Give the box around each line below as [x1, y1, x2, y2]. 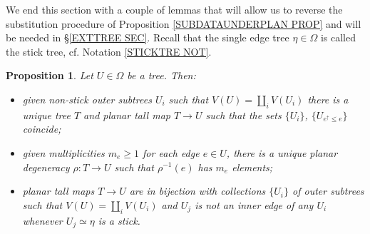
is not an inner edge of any [195, 197, 314, 212]
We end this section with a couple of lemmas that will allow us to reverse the [6, 2, 343, 16]
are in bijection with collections [129, 183, 266, 198]
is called [320, 30, 356, 45]
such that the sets [205, 107, 282, 122]
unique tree [22, 107, 71, 122]
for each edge [143, 145, 200, 160]
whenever [22, 213, 63, 228]
